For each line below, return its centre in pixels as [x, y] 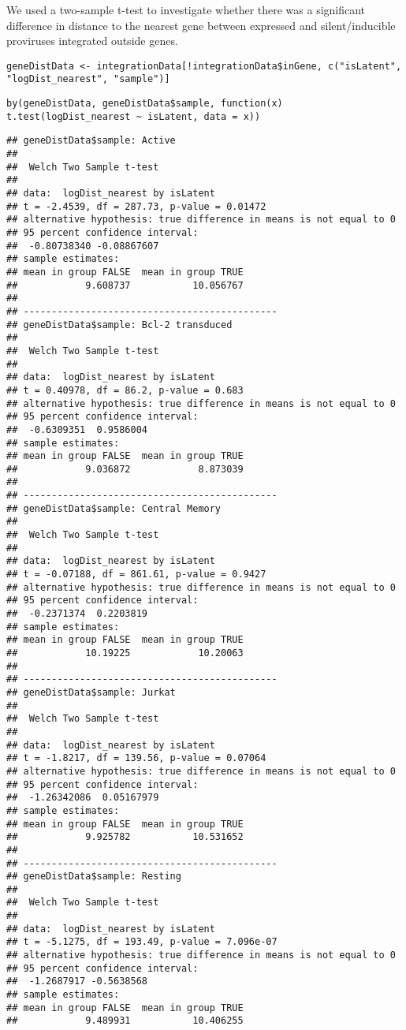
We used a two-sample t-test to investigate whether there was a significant [186, 9]
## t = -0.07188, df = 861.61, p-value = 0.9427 [136, 575]
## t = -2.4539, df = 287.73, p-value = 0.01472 [136, 206]
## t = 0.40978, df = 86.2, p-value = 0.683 [125, 390]
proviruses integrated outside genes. [92, 41]
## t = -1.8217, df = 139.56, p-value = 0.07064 [136, 758]
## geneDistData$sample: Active [91, 141]
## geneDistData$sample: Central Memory [114, 508]
